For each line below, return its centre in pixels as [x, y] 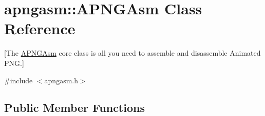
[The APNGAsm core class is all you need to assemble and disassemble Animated [132, 53]
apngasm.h [61, 80]
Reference [40, 28]
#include [18, 80]
